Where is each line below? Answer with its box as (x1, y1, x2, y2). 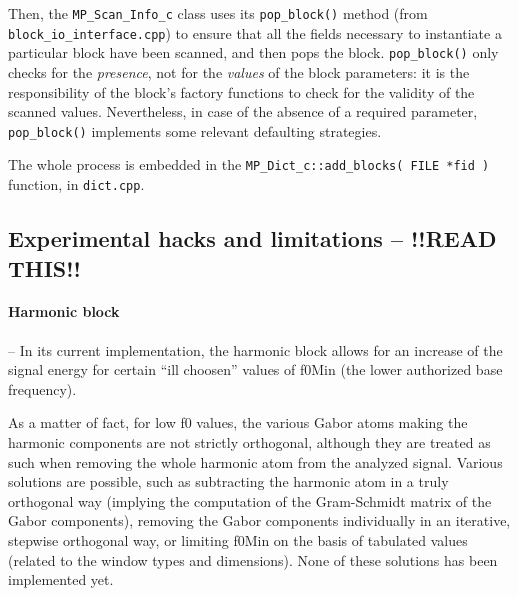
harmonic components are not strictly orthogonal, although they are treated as (8, 432, 491, 453)
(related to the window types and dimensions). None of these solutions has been (8, 549, 498, 570)
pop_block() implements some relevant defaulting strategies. (8, 120, 382, 141)
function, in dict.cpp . (8, 174, 145, 195)
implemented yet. (8, 569, 114, 590)
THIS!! (8, 252, 81, 283)
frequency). (8, 378, 77, 399)
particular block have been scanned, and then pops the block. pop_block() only (8, 42, 499, 63)
